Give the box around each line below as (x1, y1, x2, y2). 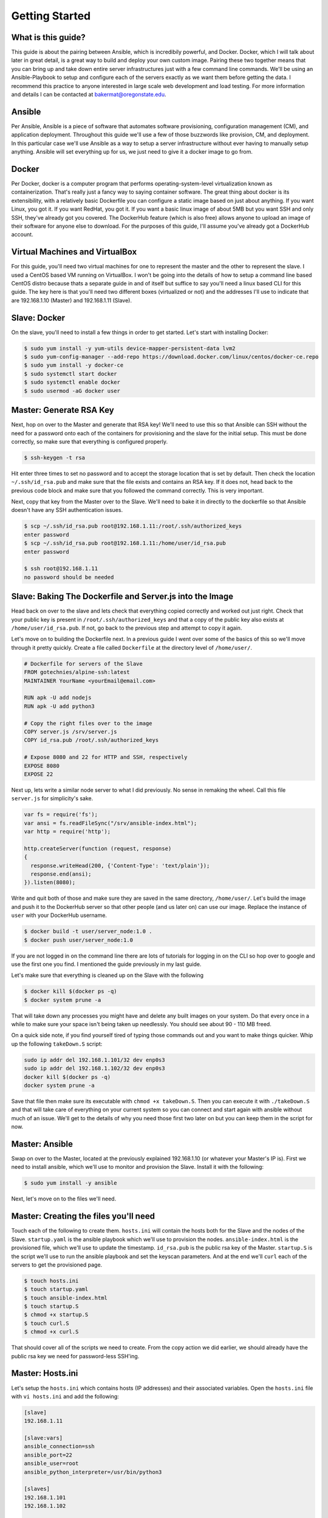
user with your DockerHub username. (11, 911, 108, 919)
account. (11, 231, 33, 238)
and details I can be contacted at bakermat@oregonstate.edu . (11, 91, 166, 98)
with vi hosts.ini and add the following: (11, 1392, 120, 1400)
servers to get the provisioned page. (11, 1261, 103, 1268)
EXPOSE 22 (24, 771, 53, 777)
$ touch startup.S (24, 1303, 79, 1310)
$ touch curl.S (24, 1319, 69, 1327)
